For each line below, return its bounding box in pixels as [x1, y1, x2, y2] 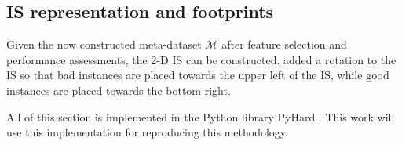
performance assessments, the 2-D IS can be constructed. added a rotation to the [6, 51, 397, 67]
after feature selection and [221, 36, 347, 53]
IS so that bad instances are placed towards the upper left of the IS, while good [6, 67, 389, 83]
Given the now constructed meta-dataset [6, 36, 202, 53]
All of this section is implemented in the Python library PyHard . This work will [6, 108, 395, 125]
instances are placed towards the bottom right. [6, 82, 231, 98]
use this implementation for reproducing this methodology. [6, 124, 288, 140]
